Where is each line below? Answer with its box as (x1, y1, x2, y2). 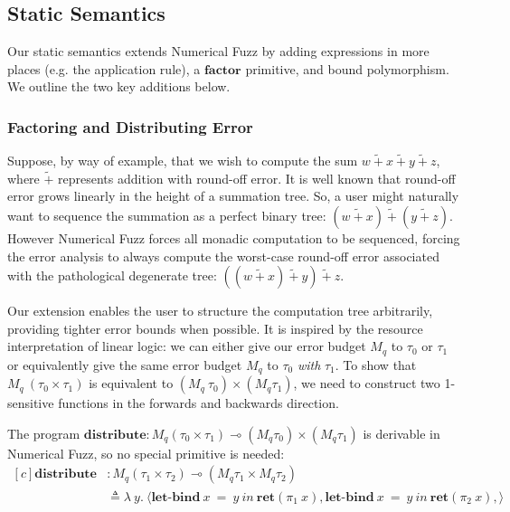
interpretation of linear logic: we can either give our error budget (7, 337, 366, 356)
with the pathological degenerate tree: (7, 266, 217, 285)
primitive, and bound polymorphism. (245, 59, 449, 78)
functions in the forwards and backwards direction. (58, 393, 339, 412)
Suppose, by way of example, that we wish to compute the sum (7, 151, 358, 170)
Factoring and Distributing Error (7, 115, 253, 137)
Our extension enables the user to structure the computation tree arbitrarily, (7, 301, 433, 320)
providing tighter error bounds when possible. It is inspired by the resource (7, 318, 423, 337)
